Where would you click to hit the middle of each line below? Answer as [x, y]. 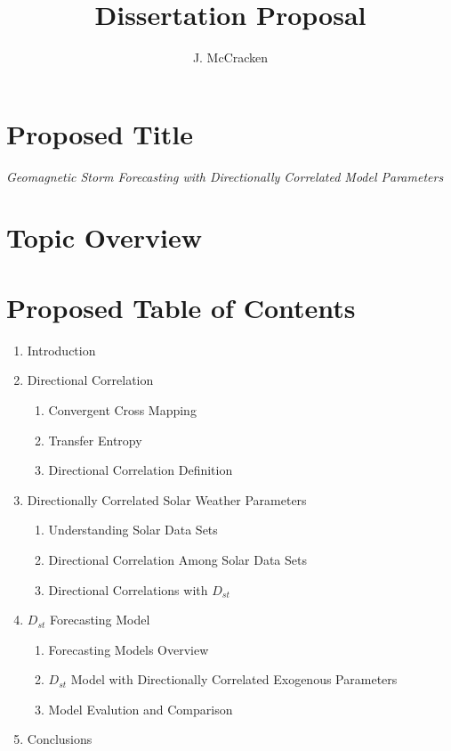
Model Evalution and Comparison [141, 709]
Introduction [61, 350]
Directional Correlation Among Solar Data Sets [177, 559]
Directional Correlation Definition [141, 470]
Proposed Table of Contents [181, 307]
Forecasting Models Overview [129, 649]
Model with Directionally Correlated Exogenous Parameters [234, 679]
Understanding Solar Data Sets [133, 530]
